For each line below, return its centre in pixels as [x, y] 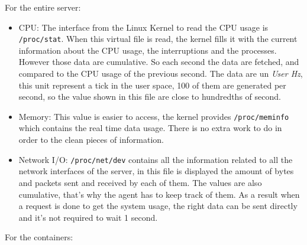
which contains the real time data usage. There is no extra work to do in [150, 128]
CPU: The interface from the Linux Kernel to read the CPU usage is [143, 27]
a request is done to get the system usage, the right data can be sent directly [158, 206]
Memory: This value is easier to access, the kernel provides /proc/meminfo [154, 116]
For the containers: [39, 237]
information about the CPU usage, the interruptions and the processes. [148, 50]
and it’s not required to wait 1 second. [88, 217]
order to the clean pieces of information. [91, 140]
